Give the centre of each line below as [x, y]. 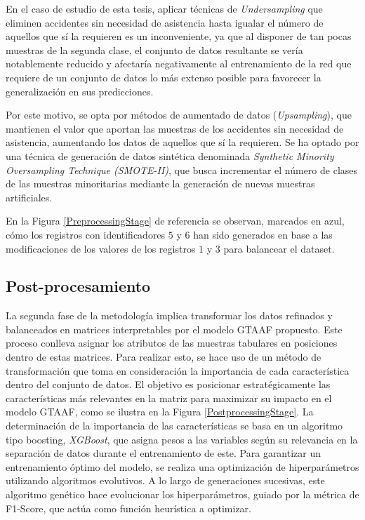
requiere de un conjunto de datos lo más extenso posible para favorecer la [164, 77]
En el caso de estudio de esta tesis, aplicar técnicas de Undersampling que [164, 8]
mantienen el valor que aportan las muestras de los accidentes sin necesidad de [175, 128]
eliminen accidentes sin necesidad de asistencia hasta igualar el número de [165, 22]
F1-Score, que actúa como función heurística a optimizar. [128, 508]
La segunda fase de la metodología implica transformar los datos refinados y [169, 315]
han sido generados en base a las [263, 234]
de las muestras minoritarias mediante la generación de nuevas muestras [160, 184]
